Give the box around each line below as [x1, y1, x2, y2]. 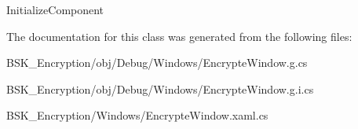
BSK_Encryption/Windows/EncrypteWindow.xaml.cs [6, 107, 268, 123]
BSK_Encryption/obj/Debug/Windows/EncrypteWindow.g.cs [6, 54, 308, 71]
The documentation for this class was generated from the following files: [6, 28, 353, 44]
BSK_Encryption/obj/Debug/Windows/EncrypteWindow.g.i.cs [6, 80, 314, 97]
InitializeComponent [6, 2, 104, 17]
